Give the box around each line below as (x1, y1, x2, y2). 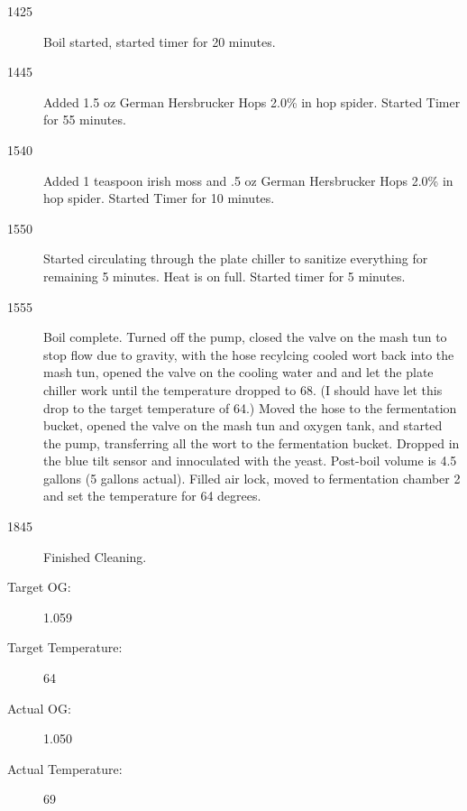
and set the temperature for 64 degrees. (43, 486, 261, 505)
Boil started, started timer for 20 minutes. (43, 32, 276, 51)
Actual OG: (7, 698, 71, 717)
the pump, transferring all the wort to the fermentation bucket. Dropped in (43, 433, 460, 452)
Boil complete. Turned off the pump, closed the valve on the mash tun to (43, 327, 447, 346)
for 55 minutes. (43, 110, 126, 129)
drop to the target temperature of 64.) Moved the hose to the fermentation (43, 398, 457, 417)
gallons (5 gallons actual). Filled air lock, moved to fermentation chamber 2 (43, 468, 461, 487)
